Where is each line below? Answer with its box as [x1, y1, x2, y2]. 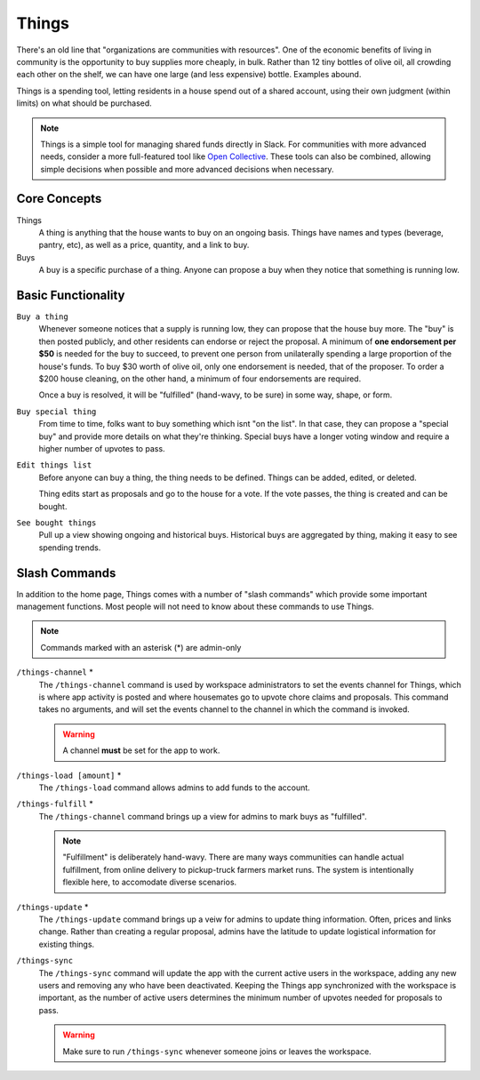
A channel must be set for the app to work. [62, 745, 220, 756]
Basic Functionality [16, 287, 125, 302]
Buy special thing [16, 406, 97, 417]
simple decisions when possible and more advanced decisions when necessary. [40, 164, 334, 174]
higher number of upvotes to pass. [38, 443, 165, 453]
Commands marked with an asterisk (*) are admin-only [40, 642, 242, 652]
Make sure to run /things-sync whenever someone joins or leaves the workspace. [62, 1045, 372, 1057]
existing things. [38, 939, 95, 949]
